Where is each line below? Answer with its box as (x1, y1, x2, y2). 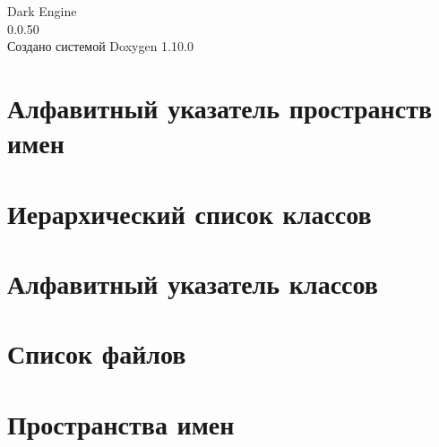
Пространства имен (7, 405, 235, 442)
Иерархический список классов (7, 194, 372, 231)
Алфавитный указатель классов (7, 264, 378, 301)
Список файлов (7, 335, 186, 372)
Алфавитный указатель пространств (7, 89, 433, 125)
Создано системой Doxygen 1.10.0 (7, 37, 194, 56)
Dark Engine (7, 2, 77, 20)
